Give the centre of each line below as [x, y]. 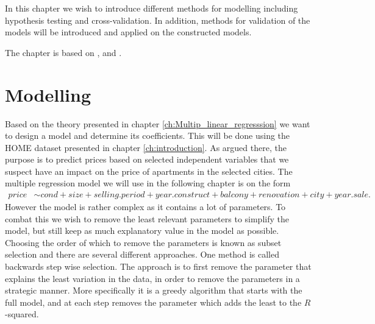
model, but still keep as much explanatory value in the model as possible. [142, 231]
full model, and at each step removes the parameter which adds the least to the [153, 302]
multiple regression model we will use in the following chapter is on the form [148, 183]
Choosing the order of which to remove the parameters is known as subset [143, 242]
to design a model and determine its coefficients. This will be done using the [148, 136]
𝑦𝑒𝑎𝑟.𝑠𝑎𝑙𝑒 [352, 195]
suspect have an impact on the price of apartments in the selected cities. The [149, 171]
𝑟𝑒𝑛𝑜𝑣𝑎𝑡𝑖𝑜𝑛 [279, 195]
